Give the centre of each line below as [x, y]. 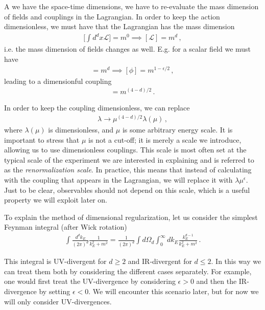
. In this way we [236, 261]
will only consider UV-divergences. [58, 301]
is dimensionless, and [81, 130]
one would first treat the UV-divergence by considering [90, 281]
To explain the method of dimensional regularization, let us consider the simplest [131, 217]
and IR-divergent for [160, 261]
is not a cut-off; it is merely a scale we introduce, [165, 139]
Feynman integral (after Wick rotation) [66, 227]
